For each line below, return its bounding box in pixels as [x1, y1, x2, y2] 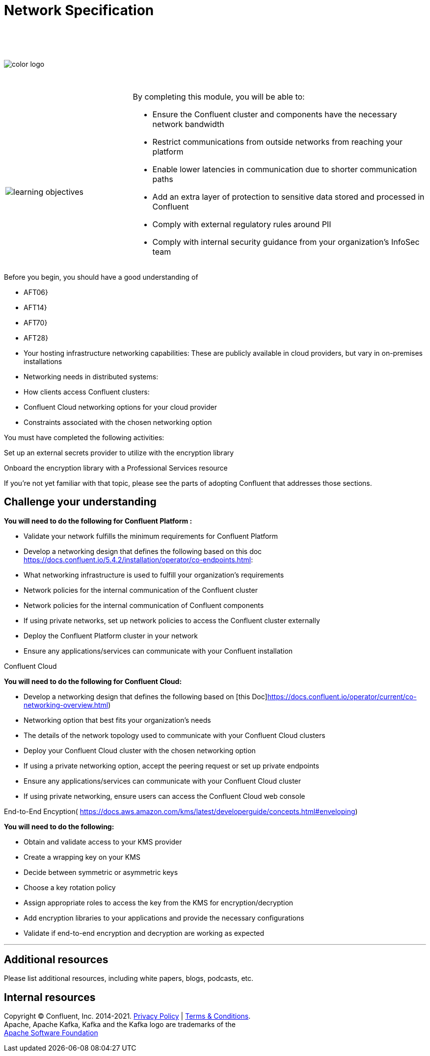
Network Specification [4, 2, 154, 19]
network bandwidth [152, 119, 224, 129]
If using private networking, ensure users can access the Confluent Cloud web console [24, 792, 305, 800]
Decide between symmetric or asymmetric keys [24, 868, 178, 876]
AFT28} [24, 333, 49, 342]
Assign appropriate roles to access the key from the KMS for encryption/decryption [24, 898, 294, 907]
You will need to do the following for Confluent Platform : [4, 516, 192, 525]
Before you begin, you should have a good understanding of [4, 272, 198, 281]
